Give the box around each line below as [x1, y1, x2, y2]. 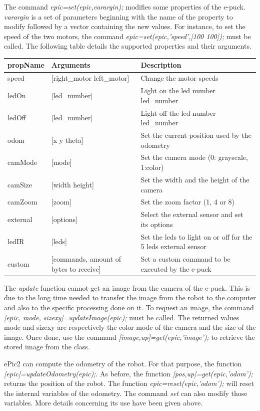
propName [7, 60, 44, 70]
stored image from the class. [4, 341, 90, 352]
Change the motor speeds [140, 73, 218, 83]
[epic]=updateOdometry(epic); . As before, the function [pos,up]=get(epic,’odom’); [4, 368, 253, 378]
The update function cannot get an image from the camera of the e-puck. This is [4, 282, 250, 293]
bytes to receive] [51, 263, 101, 274]
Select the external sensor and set [140, 209, 243, 220]
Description [140, 60, 181, 70]
